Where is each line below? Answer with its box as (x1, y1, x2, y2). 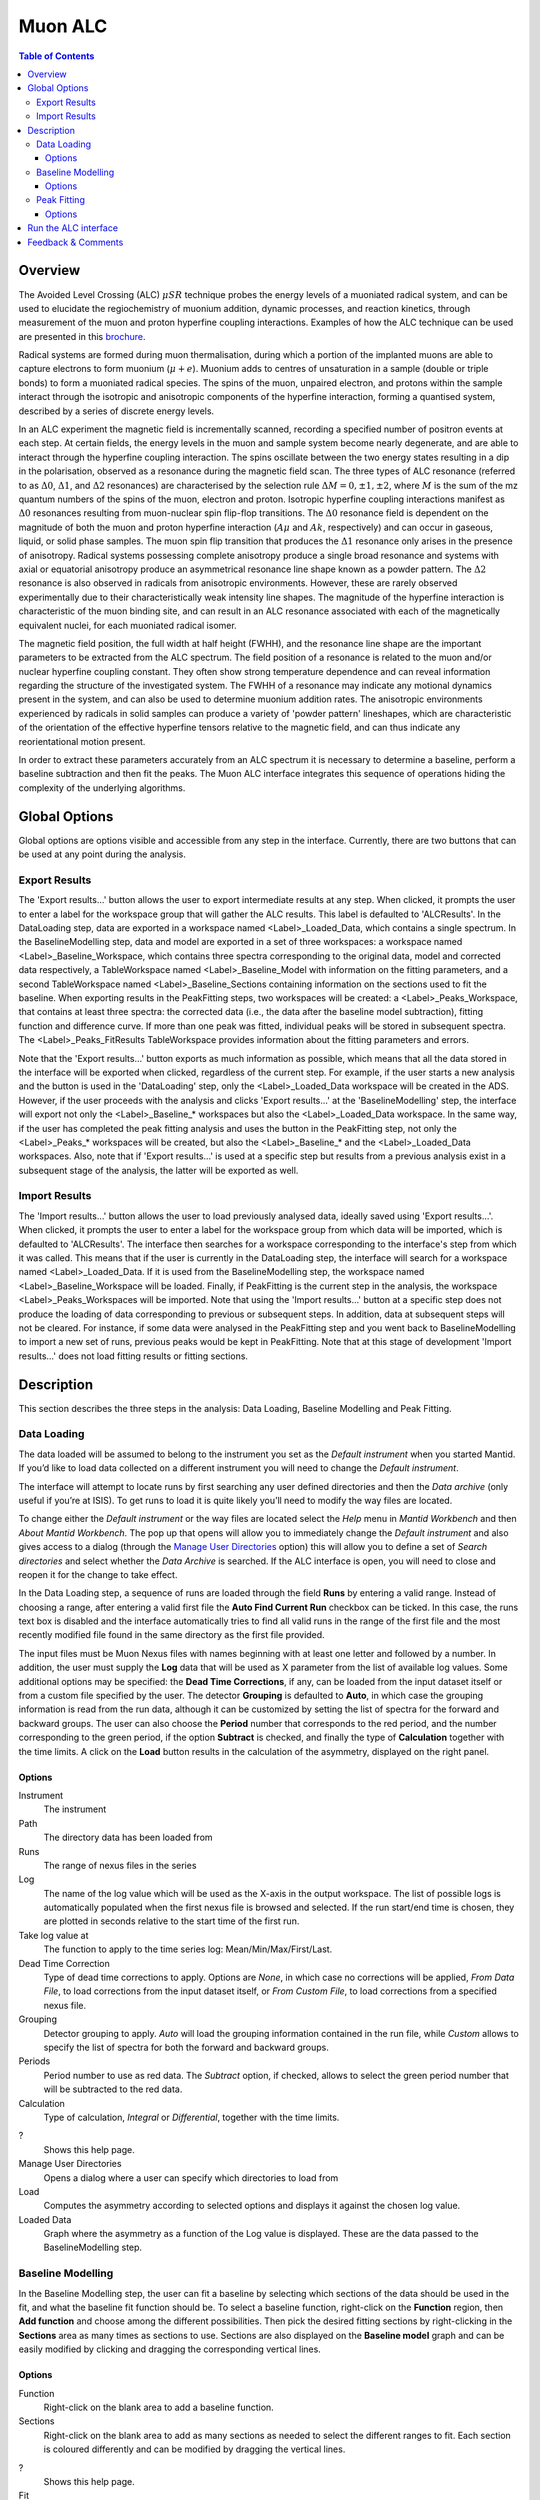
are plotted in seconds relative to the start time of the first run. (43, 1915, 300, 1927)
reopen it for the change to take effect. (18, 1568, 178, 1580)
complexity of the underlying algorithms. (18, 781, 186, 794)
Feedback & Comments (27, 236, 124, 248)
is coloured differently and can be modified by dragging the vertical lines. (43, 2443, 346, 2455)
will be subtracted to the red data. (43, 2083, 183, 2095)
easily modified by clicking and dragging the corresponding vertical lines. (18, 2343, 322, 2355)
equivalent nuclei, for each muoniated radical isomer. (18, 619, 237, 631)
